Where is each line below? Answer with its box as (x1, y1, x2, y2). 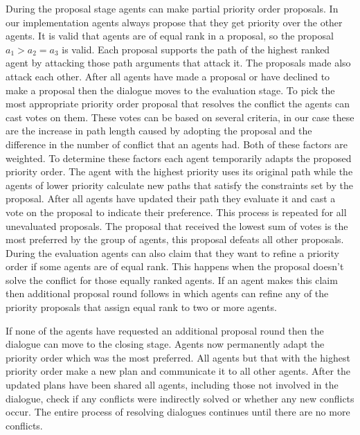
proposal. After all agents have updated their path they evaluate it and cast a (6, 191, 336, 206)
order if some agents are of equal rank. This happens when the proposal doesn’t (6, 259, 344, 274)
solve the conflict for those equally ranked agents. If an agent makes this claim (6, 272, 338, 287)
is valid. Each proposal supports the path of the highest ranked (62, 42, 330, 56)
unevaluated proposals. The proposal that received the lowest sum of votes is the (6, 218, 348, 233)
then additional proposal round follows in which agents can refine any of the (6, 286, 329, 301)
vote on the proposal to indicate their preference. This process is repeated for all (6, 204, 347, 219)
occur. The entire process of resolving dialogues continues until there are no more (6, 405, 350, 419)
